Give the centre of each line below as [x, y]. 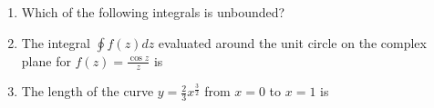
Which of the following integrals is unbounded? [153, 12]
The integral [56, 42]
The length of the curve [88, 91]
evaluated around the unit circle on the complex [292, 42]
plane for [46, 60]
